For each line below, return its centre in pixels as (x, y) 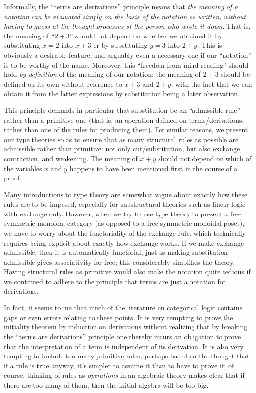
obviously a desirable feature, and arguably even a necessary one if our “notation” (128, 54)
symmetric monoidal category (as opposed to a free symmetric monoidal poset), (124, 223)
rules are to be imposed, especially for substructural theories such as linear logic (125, 204)
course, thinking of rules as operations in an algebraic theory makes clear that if (124, 375)
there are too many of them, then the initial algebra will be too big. (106, 384)
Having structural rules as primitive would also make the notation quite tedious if (127, 271)
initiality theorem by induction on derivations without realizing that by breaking (126, 327)
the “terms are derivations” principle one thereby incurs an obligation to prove (123, 336)
